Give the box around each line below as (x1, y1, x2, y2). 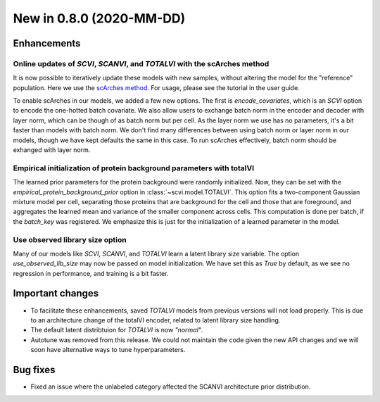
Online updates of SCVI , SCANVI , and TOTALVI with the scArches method (13, 58, 270, 68)
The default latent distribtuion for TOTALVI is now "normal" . (30, 326, 203, 334)
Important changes (13, 287, 99, 299)
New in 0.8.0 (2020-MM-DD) (13, 11, 186, 26)
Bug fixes (13, 363, 56, 376)
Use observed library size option (13, 234, 127, 244)
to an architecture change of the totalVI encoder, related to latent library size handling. (30, 315, 281, 324)
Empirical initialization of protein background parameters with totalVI (13, 163, 255, 172)
